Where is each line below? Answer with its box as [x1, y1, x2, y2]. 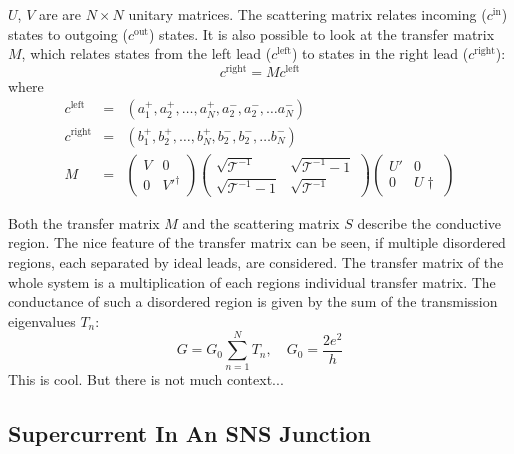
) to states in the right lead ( [291, 43, 469, 64]
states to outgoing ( [8, 23, 128, 44]
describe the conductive [357, 212, 502, 233]
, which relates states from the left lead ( [21, 43, 272, 64]
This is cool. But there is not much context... [8, 369, 284, 390]
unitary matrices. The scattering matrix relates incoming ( [128, 4, 487, 24]
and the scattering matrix [182, 212, 340, 233]
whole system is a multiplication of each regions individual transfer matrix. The [8, 271, 496, 292]
